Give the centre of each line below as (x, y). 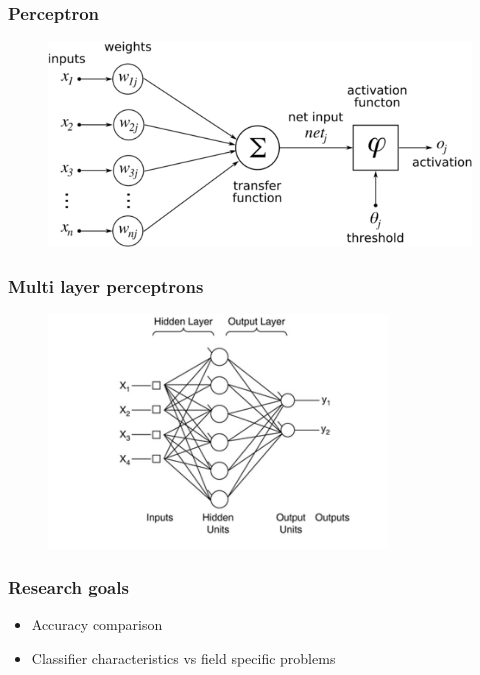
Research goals (68, 587)
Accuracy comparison (97, 624)
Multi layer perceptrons (106, 285)
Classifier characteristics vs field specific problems (183, 657)
